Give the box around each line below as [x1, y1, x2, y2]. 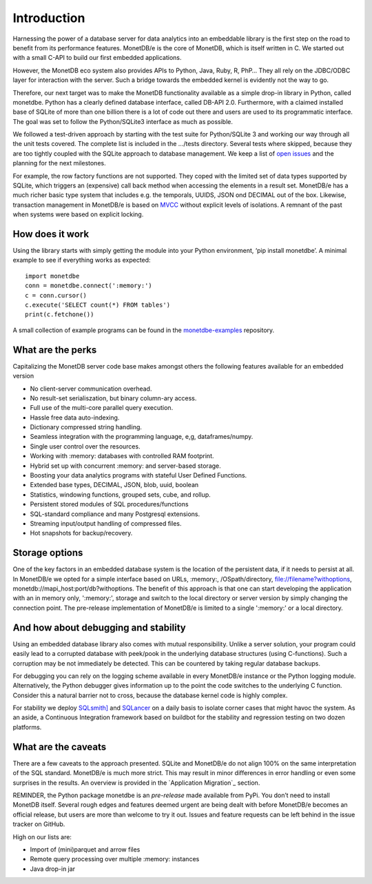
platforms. [12, 723, 42, 731]
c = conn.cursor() [25, 291, 87, 299]
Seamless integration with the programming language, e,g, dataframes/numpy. [30, 433, 254, 441]
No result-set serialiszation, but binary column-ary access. [30, 393, 197, 402]
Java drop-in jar [30, 865, 76, 873]
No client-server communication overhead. [30, 384, 152, 393]
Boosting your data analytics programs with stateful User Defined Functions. [30, 471, 247, 480]
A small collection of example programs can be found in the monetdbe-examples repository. [12, 326, 275, 334]
